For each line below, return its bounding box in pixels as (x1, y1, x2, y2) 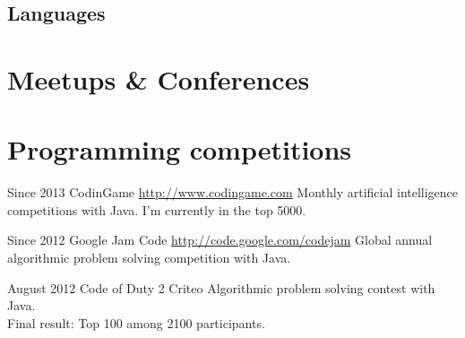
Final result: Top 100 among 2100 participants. (7, 313, 265, 332)
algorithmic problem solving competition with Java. (7, 248, 291, 267)
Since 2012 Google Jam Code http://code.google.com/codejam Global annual (7, 230, 433, 249)
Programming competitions (7, 131, 352, 168)
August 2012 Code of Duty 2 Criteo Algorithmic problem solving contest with (7, 278, 435, 297)
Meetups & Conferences (7, 60, 310, 97)
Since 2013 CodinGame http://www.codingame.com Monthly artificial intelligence (7, 183, 459, 202)
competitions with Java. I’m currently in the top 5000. (7, 200, 306, 219)
